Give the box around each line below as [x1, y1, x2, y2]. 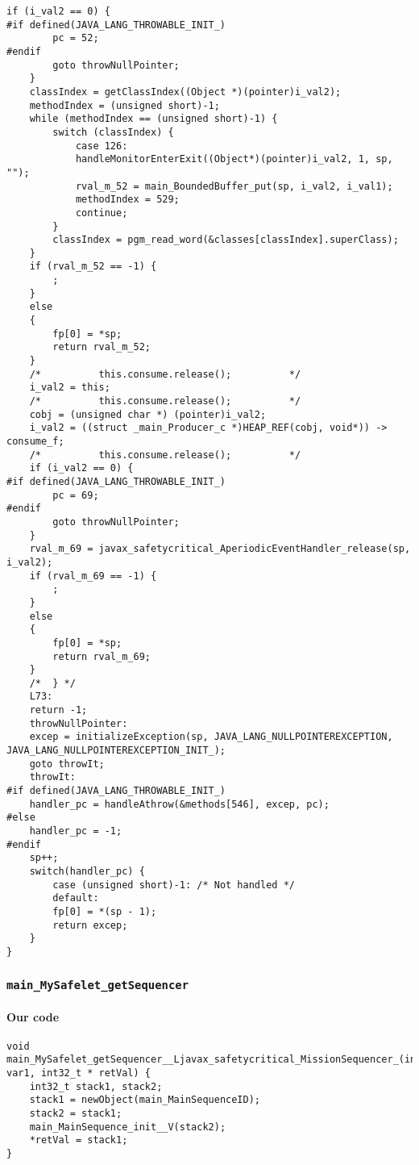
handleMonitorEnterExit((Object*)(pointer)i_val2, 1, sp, [75, 153, 393, 165]
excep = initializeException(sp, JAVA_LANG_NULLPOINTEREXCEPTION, [29, 731, 393, 743]
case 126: [75, 140, 128, 152]
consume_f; [6, 436, 64, 447]
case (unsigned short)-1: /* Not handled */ [52, 879, 295, 891]
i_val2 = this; [29, 382, 110, 394]
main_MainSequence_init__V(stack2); [29, 1121, 226, 1133]
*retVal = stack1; [29, 1134, 128, 1146]
